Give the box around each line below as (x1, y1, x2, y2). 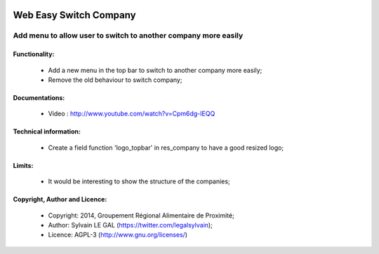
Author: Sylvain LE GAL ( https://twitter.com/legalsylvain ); (48, 220, 213, 229)
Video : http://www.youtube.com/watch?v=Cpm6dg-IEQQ (48, 109, 215, 118)
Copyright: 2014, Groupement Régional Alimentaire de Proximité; (48, 211, 234, 220)
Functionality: (13, 50, 55, 59)
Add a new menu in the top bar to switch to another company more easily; (48, 66, 262, 74)
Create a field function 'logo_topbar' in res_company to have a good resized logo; (48, 143, 284, 152)
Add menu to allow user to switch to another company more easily (13, 31, 244, 41)
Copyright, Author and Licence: (13, 195, 107, 204)
